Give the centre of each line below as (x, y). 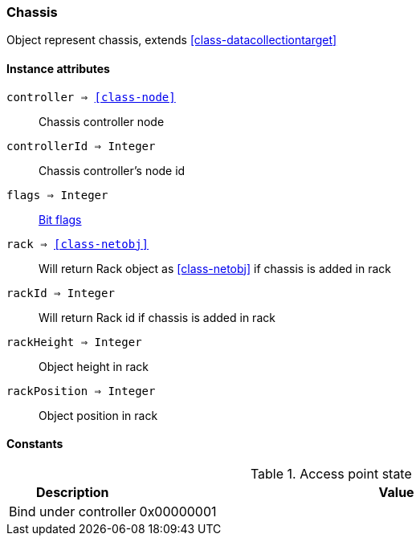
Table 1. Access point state (331, 473)
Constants (35, 444)
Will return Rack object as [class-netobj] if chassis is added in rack (215, 268)
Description (73, 492)
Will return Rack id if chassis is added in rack (157, 317)
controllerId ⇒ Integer (81, 146)
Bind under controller (73, 511)
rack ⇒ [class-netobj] (78, 244)
